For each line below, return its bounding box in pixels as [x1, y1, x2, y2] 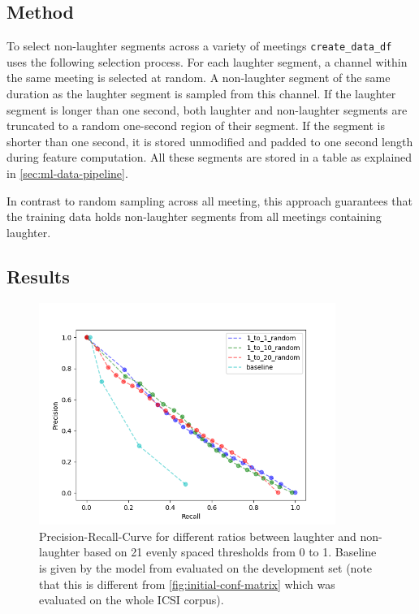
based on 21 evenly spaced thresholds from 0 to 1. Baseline [83, 543, 377, 560]
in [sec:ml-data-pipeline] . [6, 165, 128, 182]
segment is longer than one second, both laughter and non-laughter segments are [6, 101, 408, 118]
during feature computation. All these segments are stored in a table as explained [6, 149, 413, 166]
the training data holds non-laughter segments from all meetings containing [6, 208, 382, 225]
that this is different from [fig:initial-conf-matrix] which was [39, 575, 335, 592]
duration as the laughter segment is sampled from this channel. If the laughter [6, 85, 396, 102]
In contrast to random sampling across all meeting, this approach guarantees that [6, 192, 413, 209]
